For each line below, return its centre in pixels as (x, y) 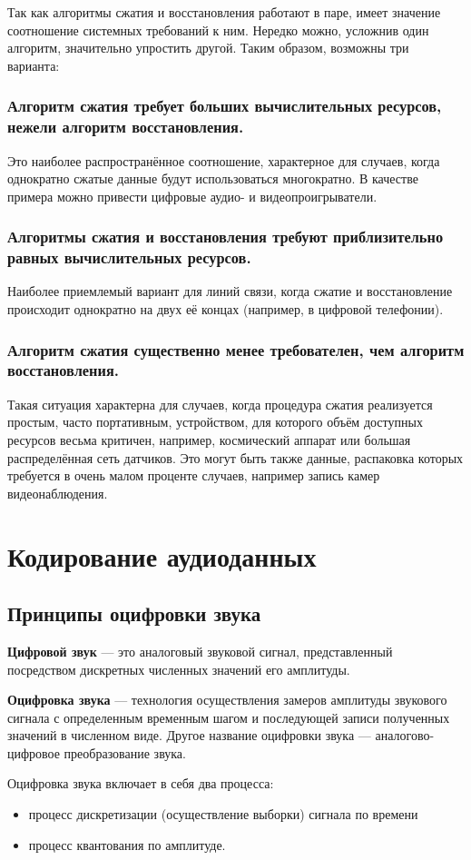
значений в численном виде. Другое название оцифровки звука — (189, 735)
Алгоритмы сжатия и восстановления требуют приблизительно (226, 237)
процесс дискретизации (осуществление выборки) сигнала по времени (223, 814)
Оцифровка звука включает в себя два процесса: (141, 783)
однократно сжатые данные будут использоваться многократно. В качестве (213, 178)
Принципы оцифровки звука (134, 613)
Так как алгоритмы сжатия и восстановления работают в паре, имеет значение (224, 12)
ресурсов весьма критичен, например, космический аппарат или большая (209, 439)
